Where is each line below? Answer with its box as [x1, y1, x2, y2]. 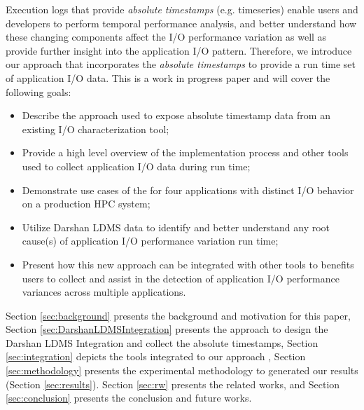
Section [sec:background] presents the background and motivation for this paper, [6, 308, 351, 322]
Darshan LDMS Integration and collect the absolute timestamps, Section [6, 335, 318, 350]
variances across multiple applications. [22, 285, 186, 299]
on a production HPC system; [22, 196, 150, 211]
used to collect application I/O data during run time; [22, 158, 251, 173]
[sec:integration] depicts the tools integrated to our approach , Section [6, 349, 306, 364]
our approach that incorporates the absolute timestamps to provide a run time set [6, 57, 356, 71]
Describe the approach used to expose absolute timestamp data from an [22, 108, 330, 123]
